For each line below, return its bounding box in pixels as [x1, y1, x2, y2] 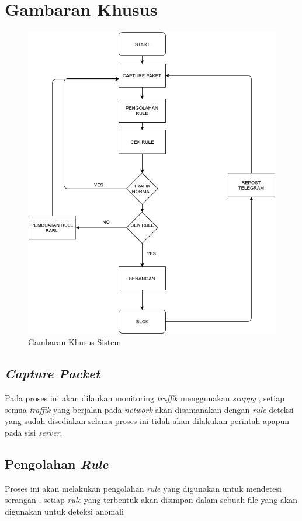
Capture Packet [5, 364, 100, 383]
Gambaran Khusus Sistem [28, 336, 122, 348]
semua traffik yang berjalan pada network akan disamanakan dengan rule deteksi [5, 403, 294, 415]
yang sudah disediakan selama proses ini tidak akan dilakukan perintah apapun [5, 415, 290, 427]
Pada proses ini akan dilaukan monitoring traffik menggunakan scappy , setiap [5, 391, 284, 404]
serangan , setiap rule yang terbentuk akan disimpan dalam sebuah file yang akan [5, 494, 298, 506]
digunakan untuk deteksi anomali [5, 505, 124, 517]
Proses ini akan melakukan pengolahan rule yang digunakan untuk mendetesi [5, 482, 282, 494]
